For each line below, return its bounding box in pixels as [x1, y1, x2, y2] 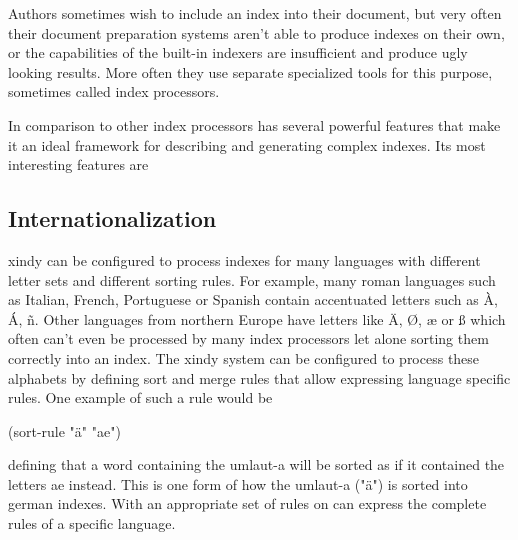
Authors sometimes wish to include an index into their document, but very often [8, 3, 502, 23]
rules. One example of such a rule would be [8, 387, 273, 408]
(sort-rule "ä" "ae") [8, 420, 121, 441]
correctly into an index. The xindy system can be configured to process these [8, 347, 480, 368]
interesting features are [8, 154, 149, 175]
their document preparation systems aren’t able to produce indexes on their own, [8, 22, 505, 43]
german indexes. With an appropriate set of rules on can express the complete [8, 493, 487, 514]
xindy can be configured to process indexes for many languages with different [8, 249, 481, 270]
